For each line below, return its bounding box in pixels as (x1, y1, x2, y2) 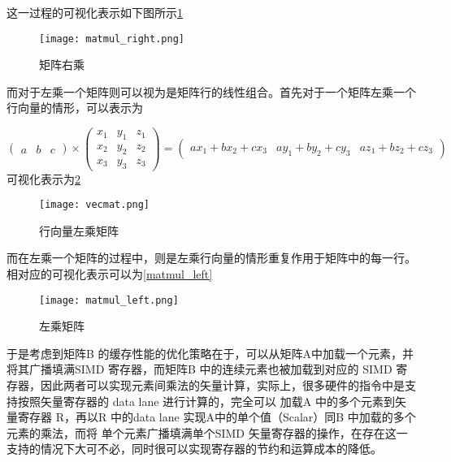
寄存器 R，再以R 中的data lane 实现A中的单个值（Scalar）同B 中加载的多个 (17, 408, 416, 425)
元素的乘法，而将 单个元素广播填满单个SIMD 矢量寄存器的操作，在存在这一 (7, 424, 408, 441)
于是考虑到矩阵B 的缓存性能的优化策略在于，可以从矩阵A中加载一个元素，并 (7, 344, 414, 361)
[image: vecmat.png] (39, 199, 150, 211)
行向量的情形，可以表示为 (7, 99, 143, 116)
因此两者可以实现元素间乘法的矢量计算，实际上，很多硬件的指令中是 (40, 377, 405, 394)
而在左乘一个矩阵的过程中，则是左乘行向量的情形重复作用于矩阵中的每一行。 (7, 249, 416, 266)
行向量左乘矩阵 (39, 222, 119, 239)
